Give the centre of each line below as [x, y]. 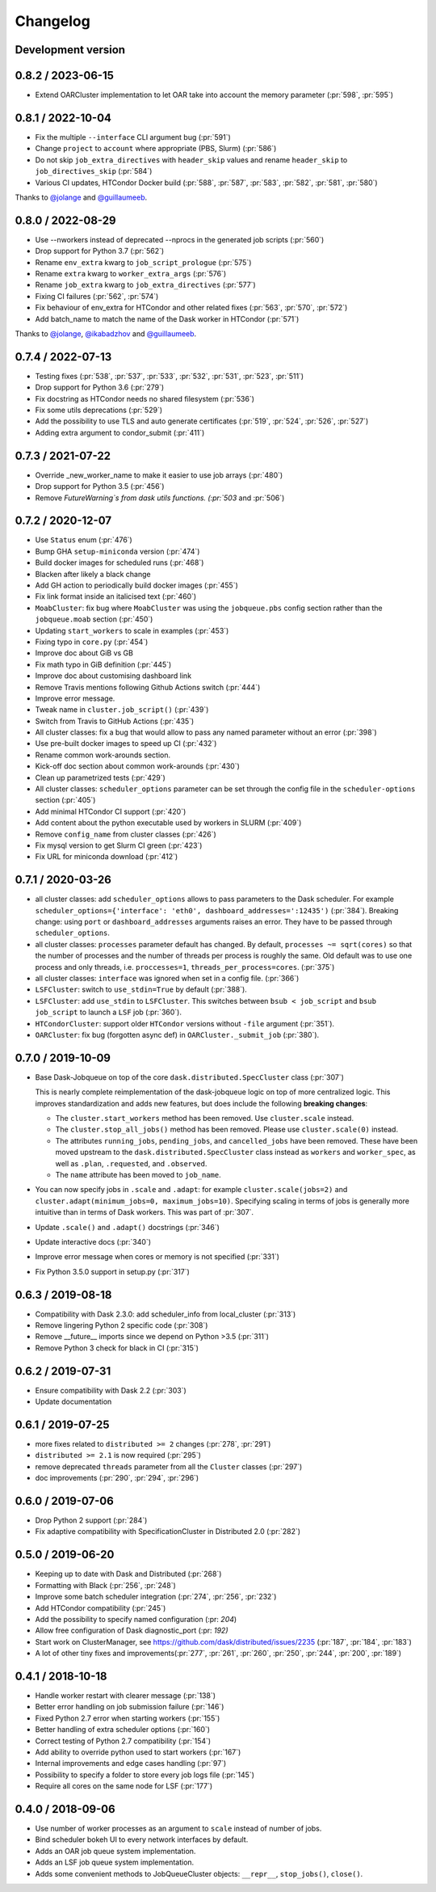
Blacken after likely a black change [93, 574]
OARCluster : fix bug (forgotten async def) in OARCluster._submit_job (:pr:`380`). [177, 1034]
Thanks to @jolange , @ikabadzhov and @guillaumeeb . [106, 333]
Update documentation [73, 1401]
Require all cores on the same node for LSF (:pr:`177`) [124, 1786]
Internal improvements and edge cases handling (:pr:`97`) [131, 1763]
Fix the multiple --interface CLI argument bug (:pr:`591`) [133, 137]
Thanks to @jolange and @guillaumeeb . [81, 197]
